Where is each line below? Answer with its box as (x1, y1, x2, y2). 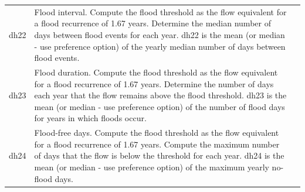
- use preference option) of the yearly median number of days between (34, 40, 286, 52)
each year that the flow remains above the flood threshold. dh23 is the (34, 89, 287, 101)
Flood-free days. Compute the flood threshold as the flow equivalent (34, 126, 279, 139)
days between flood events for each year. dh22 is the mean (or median (34, 28, 285, 40)
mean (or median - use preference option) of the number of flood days (34, 100, 285, 112)
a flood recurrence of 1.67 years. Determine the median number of (34, 17, 271, 29)
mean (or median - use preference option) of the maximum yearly (34, 160, 269, 173)
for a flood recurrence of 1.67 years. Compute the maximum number (34, 138, 280, 150)
